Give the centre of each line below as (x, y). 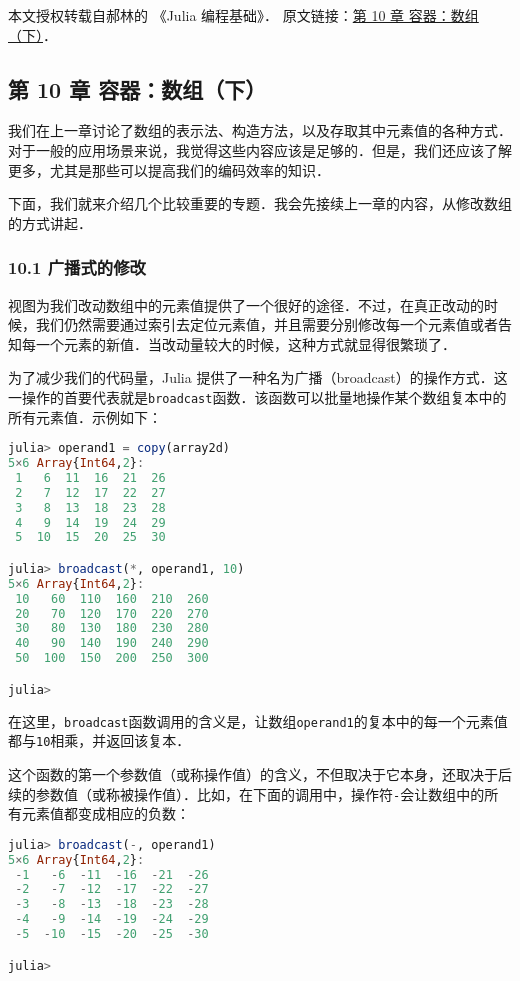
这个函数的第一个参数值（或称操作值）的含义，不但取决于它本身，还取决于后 (260, 773)
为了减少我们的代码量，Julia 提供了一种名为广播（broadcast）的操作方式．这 (258, 377)
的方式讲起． (50, 222)
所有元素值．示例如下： (85, 416)
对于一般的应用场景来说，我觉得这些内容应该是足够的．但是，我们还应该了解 (260, 149)
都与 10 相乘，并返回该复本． (99, 740)
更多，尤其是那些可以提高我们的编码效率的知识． (169, 169)
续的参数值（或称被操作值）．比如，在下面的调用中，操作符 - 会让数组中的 (246, 793)
